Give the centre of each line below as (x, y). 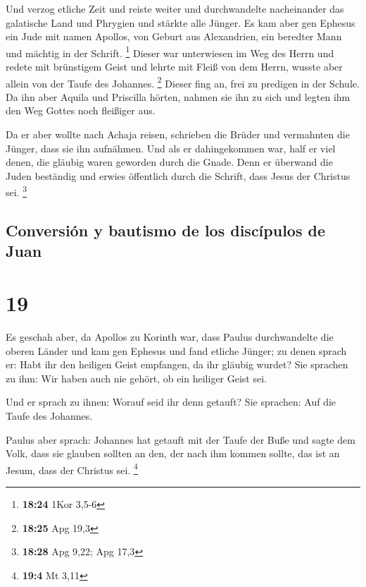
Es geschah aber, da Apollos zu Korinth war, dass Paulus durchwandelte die (170, 336)
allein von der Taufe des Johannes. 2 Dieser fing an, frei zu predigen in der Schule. (183, 82)
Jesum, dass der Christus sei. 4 (72, 468)
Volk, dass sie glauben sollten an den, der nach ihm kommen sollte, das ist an (173, 453)
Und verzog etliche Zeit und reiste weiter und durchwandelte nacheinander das (175, 8)
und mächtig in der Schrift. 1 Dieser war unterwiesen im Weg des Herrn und (170, 52)
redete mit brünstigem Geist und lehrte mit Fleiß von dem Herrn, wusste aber (174, 67)
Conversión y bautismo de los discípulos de (165, 230)
